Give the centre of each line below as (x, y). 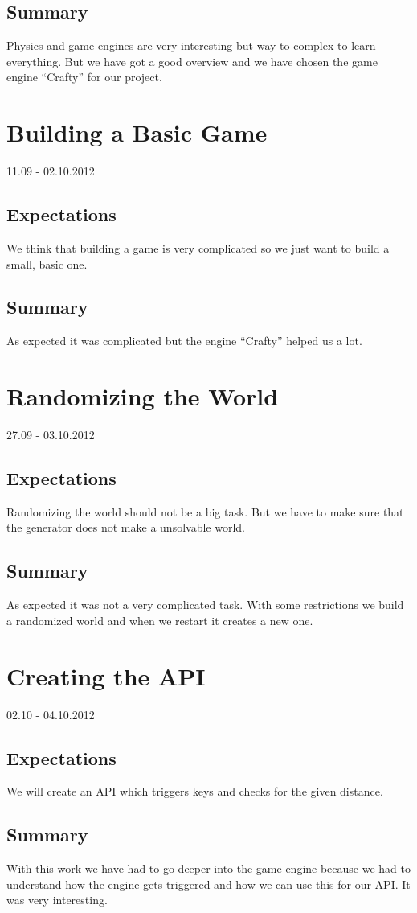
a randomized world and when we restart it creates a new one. (160, 620)
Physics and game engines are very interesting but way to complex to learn (191, 45)
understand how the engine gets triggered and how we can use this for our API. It (208, 884)
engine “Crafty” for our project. (84, 77)
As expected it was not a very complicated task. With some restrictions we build (205, 605)
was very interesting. (57, 900)
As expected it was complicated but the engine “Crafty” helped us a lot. (184, 341)
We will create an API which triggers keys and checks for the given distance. (195, 791)
